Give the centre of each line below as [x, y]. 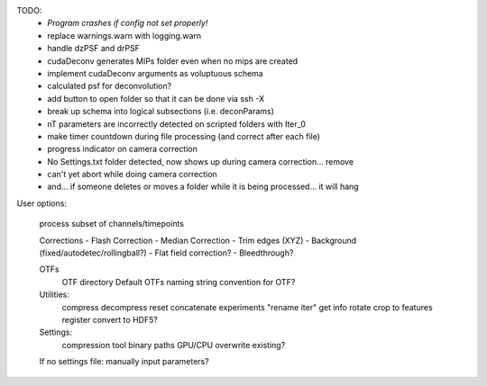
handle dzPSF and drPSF [93, 49]
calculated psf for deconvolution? [110, 86]
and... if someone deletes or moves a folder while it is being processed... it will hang [203, 187]
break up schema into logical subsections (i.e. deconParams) [161, 112]
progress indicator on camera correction [122, 149]
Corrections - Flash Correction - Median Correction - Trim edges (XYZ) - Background [198, 240]
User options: [42, 203]
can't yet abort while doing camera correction [133, 175]
